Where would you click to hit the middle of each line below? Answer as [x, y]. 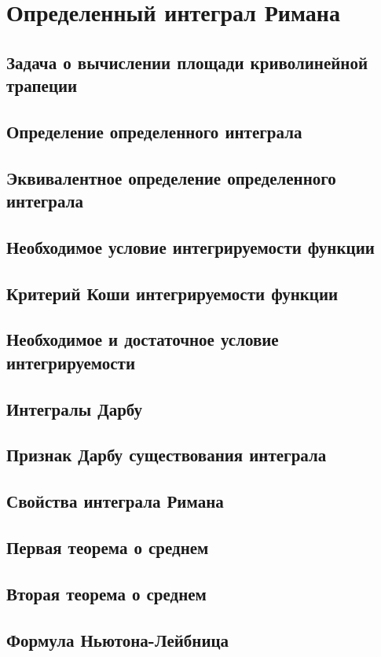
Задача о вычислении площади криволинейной [187, 62]
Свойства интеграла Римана [115, 501]
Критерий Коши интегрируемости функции [172, 293]
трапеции [42, 85]
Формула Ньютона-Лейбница [118, 639]
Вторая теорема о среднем [106, 593]
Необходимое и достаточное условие [143, 339]
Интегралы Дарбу [75, 408]
